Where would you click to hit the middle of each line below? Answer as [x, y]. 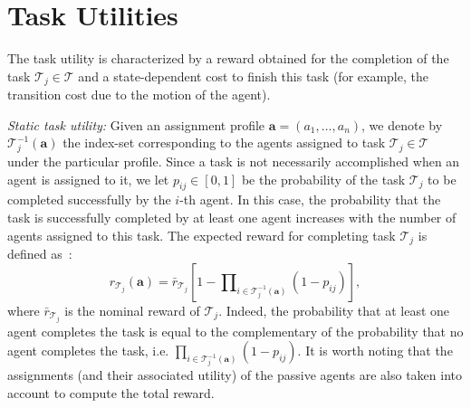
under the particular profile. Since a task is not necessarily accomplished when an [234, 161]
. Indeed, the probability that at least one [334, 310]
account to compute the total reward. [111, 392]
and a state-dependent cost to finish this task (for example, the [253, 76]
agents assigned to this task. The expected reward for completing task [202, 235]
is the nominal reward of [132, 310]
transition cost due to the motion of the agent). [139, 95]
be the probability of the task [323, 179]
